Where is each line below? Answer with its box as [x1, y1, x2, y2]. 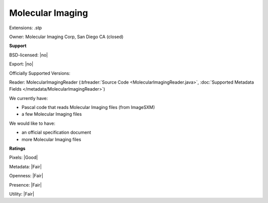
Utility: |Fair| [9, 191, 34, 197]
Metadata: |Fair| [9, 163, 42, 169]
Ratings [9, 146, 26, 152]
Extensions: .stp [9, 25, 42, 31]
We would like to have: [9, 120, 56, 126]
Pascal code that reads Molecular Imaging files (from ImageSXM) [21, 104, 155, 110]
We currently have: [9, 95, 48, 101]
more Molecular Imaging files [21, 136, 81, 142]
